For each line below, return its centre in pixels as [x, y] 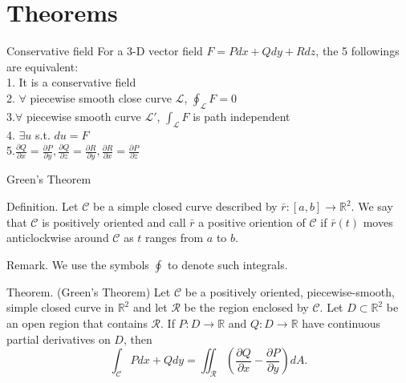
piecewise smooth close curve [101, 97]
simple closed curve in [60, 307]
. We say [372, 206]
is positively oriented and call [114, 222]
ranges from [175, 238]
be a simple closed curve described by [185, 206]
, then [138, 339]
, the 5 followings [357, 51]
